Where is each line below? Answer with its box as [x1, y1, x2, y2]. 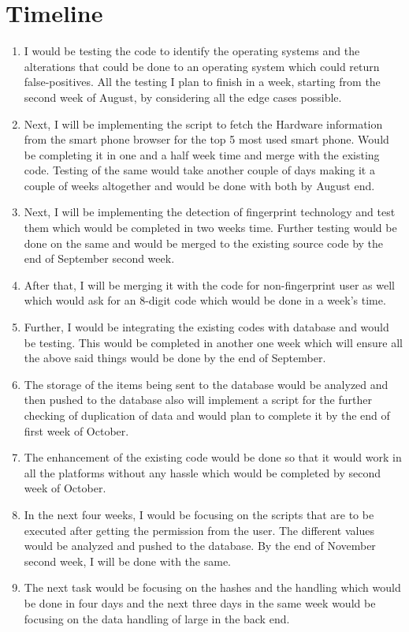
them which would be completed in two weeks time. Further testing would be [24, 219, 397, 236]
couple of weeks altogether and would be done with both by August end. [24, 177, 375, 193]
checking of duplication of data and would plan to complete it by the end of [24, 407, 390, 423]
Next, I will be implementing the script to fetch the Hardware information [24, 115, 383, 132]
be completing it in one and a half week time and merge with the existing [24, 146, 380, 163]
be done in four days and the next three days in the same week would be [24, 594, 376, 611]
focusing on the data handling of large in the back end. [24, 610, 290, 626]
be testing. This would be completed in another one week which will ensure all [24, 334, 403, 350]
